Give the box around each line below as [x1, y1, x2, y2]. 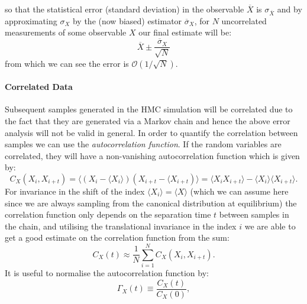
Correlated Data [5, 80, 73, 93]
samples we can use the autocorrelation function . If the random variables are [5, 138, 282, 150]
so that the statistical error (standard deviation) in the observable [5, 3, 244, 15]
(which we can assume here [190, 185, 289, 197]
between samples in [219, 208, 289, 221]
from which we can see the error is [5, 57, 129, 69]
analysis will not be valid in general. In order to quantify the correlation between [5, 126, 298, 138]
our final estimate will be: [138, 26, 232, 38]
